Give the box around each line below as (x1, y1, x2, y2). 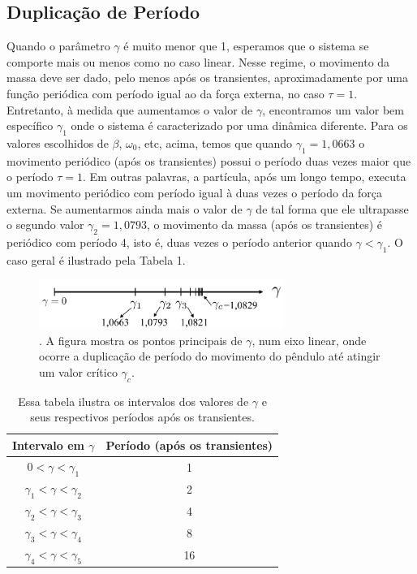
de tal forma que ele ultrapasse (256, 200, 409, 217)
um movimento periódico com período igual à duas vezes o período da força (6, 183, 383, 201)
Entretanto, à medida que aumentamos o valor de (6, 101, 253, 118)
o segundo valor (6, 216, 84, 233)
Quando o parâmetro (6, 37, 110, 54)
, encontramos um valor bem (262, 101, 404, 118)
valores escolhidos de (6, 134, 109, 151)
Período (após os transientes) (105, 436, 273, 453)
